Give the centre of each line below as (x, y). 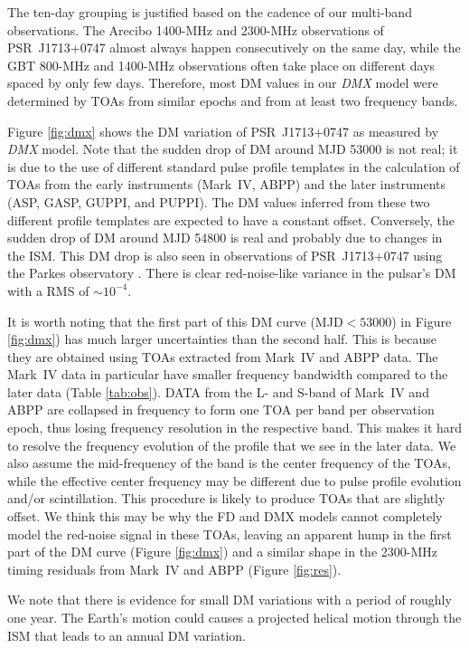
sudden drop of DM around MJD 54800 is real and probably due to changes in (225, 238)
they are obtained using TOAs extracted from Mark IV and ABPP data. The (223, 356)
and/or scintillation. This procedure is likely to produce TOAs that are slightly (226, 498)
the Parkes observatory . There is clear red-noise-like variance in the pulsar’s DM (232, 273)
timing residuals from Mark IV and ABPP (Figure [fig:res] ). (174, 569)
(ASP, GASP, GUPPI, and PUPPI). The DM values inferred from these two (219, 201)
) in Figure (422, 321)
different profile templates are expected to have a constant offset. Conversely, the (231, 219)
